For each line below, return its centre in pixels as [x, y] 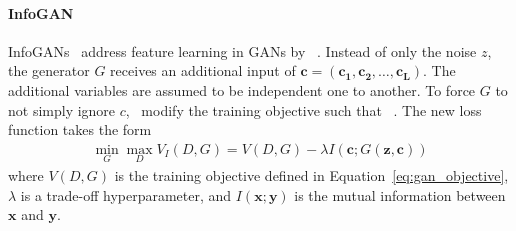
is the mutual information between [400, 194]
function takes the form [80, 129]
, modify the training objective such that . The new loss [303, 109]
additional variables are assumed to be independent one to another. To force [242, 89]
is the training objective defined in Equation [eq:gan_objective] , [311, 175]
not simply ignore [62, 109]
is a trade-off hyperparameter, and [126, 194]
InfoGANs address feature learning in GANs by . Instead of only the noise [242, 50]
